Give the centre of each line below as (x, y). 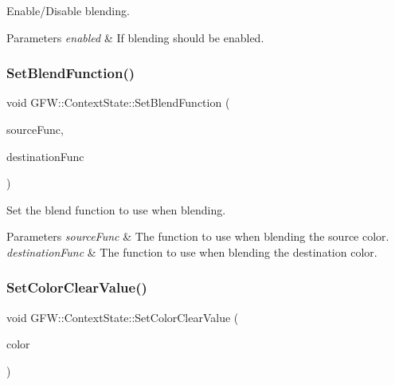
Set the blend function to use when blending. (116, 209)
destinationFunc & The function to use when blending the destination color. (192, 251)
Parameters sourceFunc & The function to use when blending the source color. (198, 236)
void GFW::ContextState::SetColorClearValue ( (123, 317)
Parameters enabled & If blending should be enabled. (135, 37)
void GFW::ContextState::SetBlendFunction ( (118, 102)
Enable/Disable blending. (68, 10)
